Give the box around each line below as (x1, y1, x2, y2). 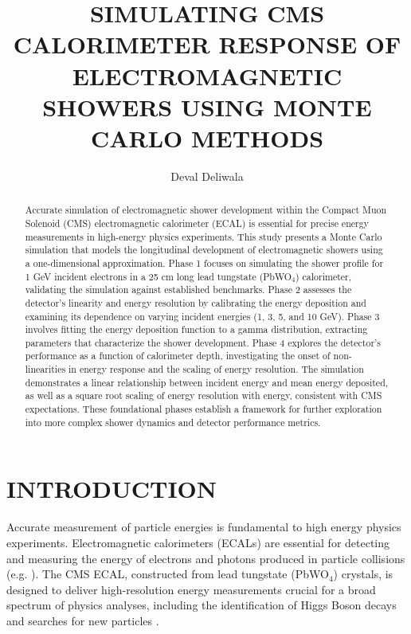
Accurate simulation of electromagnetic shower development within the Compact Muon (25, 203, 387, 217)
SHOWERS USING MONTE (42, 90, 372, 123)
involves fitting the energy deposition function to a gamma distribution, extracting (25, 323, 368, 336)
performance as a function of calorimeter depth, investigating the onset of (25, 349, 331, 362)
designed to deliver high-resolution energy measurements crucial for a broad (6, 581, 376, 597)
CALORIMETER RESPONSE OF (13, 28, 401, 61)
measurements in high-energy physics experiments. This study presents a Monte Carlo (25, 229, 382, 243)
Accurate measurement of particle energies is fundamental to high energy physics (6, 519, 401, 535)
